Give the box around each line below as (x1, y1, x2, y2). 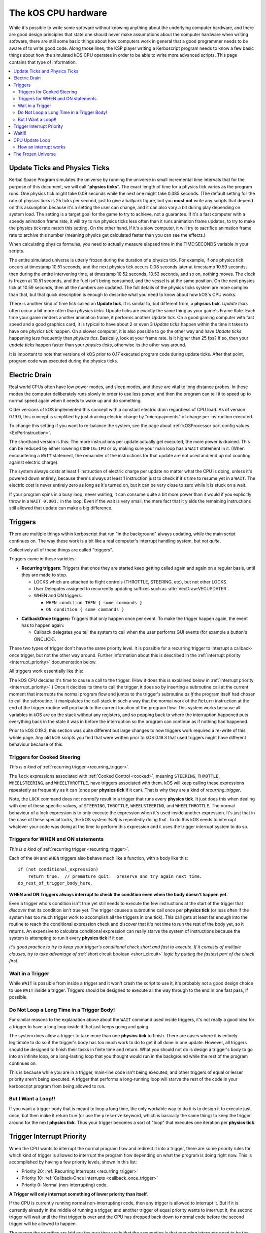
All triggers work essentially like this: (9, 668, 84, 674)
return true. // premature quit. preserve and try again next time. (28, 873, 202, 879)
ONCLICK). (33, 636, 56, 642)
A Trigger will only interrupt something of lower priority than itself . (9, 1191, 148, 1197)
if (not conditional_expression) (18, 867, 99, 872)
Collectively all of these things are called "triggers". (9, 547, 113, 553)
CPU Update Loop (13, 137, 50, 143)
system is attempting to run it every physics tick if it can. (9, 935, 125, 941)
